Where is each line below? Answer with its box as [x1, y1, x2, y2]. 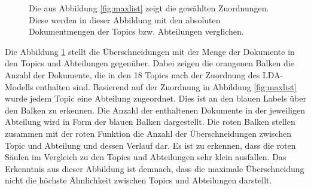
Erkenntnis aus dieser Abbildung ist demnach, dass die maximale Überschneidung [5, 162, 304, 174]
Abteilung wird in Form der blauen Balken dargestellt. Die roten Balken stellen [5, 115, 295, 128]
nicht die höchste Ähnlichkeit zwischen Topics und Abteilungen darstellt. [5, 174, 272, 186]
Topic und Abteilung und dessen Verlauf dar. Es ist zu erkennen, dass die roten [5, 139, 296, 151]
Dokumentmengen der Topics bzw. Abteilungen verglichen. [29, 25, 244, 38]
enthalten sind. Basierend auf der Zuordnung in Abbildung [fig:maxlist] [36, 80, 297, 93]
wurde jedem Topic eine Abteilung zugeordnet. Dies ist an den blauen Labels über [5, 92, 306, 105]
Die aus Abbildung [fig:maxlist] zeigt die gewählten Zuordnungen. [29, 2, 269, 14]
